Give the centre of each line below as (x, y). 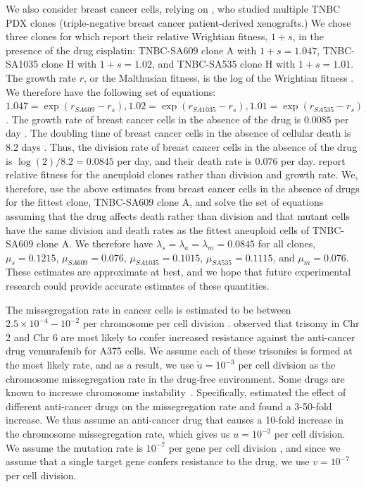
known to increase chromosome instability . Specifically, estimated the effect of (176, 392)
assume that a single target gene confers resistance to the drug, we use (158, 461)
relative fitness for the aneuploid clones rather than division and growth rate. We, (182, 174)
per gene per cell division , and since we (254, 447)
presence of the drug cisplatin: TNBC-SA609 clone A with (131, 50)
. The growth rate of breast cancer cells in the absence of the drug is (153, 119)
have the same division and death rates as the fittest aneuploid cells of (157, 229)
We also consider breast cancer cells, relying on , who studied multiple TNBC (173, 8)
